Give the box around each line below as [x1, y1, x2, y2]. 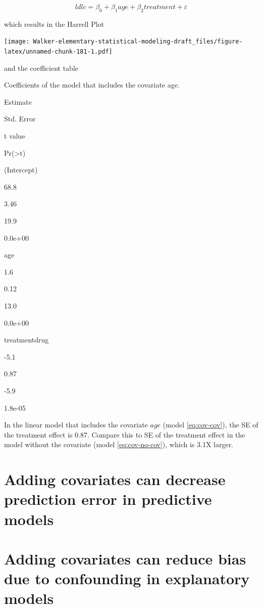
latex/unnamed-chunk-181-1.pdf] [4, 48, 113, 56]
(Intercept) [4, 164, 38, 175]
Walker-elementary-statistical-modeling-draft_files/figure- [33, 38, 243, 46]
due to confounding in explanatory [4, 568, 250, 589]
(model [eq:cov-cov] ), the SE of [163, 419, 258, 430]
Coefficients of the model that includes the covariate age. [4, 79, 180, 90]
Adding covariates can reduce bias [4, 548, 246, 569]
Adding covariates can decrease [4, 469, 226, 490]
